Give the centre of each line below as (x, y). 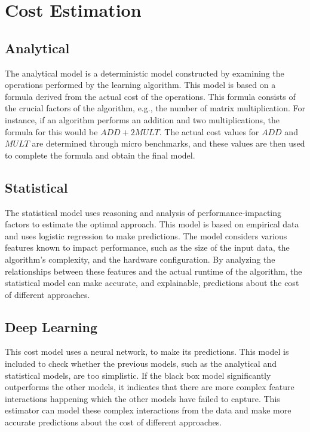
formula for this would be (51, 131)
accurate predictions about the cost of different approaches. (113, 422)
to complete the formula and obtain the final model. (100, 155)
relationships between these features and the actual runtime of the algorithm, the (154, 271)
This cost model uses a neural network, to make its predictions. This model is (147, 352)
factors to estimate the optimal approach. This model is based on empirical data (152, 224)
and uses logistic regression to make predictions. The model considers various (146, 235)
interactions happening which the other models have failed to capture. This (142, 398)
